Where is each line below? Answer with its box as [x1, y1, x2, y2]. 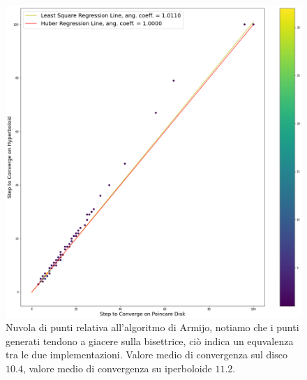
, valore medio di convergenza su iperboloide [22, 361, 212, 376]
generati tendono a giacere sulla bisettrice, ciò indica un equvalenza [6, 333, 294, 348]
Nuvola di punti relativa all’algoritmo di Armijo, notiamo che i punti [6, 320, 299, 335]
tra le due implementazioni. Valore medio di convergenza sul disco [6, 347, 287, 362]
